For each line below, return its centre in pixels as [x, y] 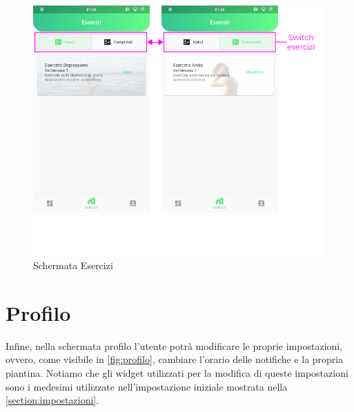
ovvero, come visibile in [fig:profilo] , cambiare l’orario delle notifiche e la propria [175, 359]
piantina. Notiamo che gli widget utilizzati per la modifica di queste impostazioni [177, 372]
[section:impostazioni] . [52, 400]
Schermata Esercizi [73, 265]
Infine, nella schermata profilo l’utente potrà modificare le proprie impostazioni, [174, 345]
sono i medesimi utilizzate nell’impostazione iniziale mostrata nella [147, 386]
